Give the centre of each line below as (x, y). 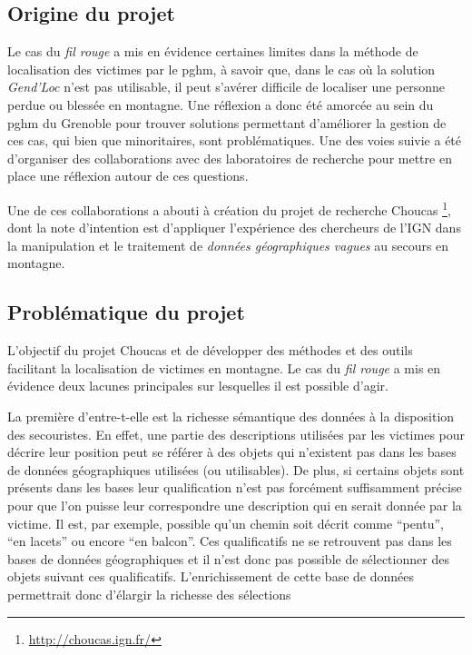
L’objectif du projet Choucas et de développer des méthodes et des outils (210, 350)
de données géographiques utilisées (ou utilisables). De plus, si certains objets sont (236, 469)
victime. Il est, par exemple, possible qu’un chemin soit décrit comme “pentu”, (226, 523)
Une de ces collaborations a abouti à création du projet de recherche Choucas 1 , (229, 208)
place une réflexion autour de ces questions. (128, 176)
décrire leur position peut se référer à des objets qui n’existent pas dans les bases (232, 452)
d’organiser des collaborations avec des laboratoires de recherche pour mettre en (230, 158)
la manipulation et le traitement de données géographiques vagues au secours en (228, 245)
